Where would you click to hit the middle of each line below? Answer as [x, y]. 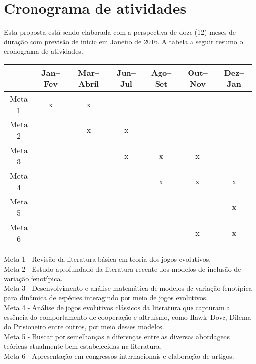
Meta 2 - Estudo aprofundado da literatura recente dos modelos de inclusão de [123, 268]
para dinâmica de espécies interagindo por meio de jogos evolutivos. [106, 298]
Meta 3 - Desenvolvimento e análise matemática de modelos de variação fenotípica [128, 288]
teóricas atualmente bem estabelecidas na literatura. [83, 346]
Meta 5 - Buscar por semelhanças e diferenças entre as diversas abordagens [117, 336]
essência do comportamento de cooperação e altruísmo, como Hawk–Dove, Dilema [128, 317]
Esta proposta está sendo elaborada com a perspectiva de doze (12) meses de [120, 32]
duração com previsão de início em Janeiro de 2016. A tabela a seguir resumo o [124, 41]
